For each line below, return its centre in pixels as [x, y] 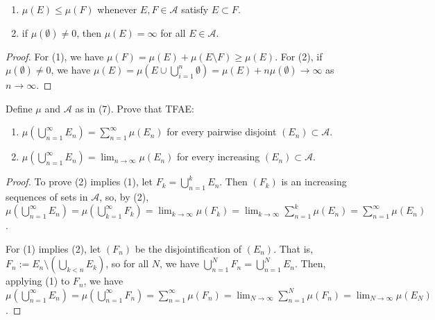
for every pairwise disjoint [222, 132]
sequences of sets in [47, 197]
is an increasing [314, 182]
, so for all [127, 263]
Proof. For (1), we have [55, 56]
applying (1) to [38, 281]
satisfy [195, 9]
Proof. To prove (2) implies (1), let [79, 182]
